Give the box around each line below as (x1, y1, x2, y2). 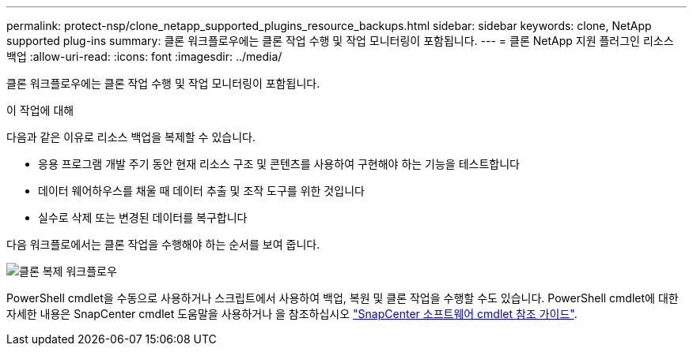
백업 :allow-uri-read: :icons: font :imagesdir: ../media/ (6, 50, 282, 63)
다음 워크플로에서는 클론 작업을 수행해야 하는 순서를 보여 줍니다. (6, 238, 320, 251)
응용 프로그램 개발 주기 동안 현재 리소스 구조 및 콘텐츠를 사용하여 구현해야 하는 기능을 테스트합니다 (38, 157, 520, 170)
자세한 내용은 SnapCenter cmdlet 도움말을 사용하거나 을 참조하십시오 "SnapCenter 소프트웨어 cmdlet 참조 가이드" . (6, 307, 577, 320)
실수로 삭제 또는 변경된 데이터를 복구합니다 (38, 211, 248, 224)
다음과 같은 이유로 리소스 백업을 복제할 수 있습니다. (6, 130, 256, 144)
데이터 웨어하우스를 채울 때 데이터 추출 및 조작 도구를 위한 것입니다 (38, 184, 365, 197)
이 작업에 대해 (6, 103, 74, 117)
